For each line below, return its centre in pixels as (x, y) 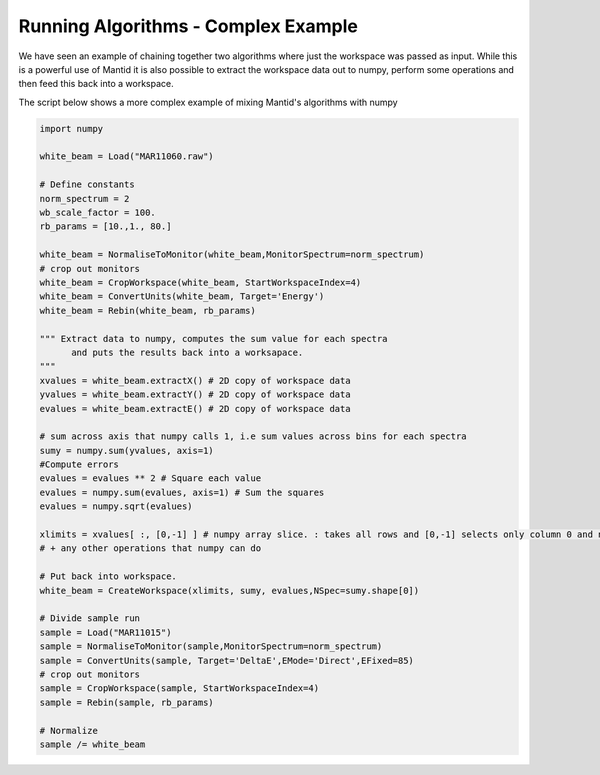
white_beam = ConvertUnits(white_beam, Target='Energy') (182, 296)
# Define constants (87, 184)
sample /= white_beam (92, 744)
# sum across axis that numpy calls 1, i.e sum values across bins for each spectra (253, 436)
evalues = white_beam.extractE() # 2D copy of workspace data (195, 408)
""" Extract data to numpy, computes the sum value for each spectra (213, 338)
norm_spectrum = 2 (84, 198)
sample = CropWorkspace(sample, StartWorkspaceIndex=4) (179, 688)
